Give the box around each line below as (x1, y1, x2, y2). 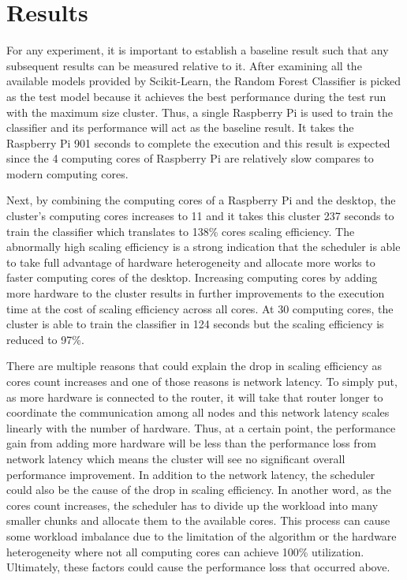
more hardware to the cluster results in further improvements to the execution (6, 285, 385, 301)
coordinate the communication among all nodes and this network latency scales (6, 404, 390, 421)
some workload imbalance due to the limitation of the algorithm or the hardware (6, 527, 397, 544)
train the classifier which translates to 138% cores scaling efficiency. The (6, 223, 355, 239)
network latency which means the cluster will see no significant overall (6, 450, 345, 466)
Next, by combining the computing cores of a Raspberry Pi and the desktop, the (6, 192, 396, 208)
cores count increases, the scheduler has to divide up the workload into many (6, 496, 379, 513)
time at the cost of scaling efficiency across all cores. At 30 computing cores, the (6, 300, 394, 316)
